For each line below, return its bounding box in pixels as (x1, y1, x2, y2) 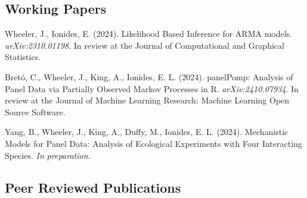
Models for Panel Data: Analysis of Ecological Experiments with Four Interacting (5, 137, 302, 149)
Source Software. (5, 105, 66, 118)
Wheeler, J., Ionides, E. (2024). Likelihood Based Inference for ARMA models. (5, 27, 292, 40)
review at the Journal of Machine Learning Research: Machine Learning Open (5, 94, 290, 106)
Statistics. (5, 51, 41, 63)
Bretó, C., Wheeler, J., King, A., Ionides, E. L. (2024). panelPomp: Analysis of (5, 70, 293, 83)
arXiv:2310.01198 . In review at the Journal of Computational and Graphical (5, 39, 284, 51)
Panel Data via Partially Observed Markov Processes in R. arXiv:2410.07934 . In (5, 82, 299, 95)
